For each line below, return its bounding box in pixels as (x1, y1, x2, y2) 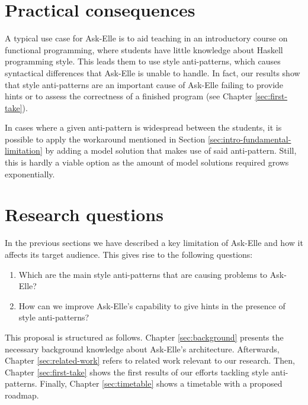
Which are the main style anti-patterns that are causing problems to (18, 268, 268, 280)
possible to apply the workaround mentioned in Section (5, 132, 206, 145)
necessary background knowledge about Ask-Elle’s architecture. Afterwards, (5, 342, 280, 355)
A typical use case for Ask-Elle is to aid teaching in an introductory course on (5, 32, 288, 44)
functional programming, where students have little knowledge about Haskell (5, 43, 283, 56)
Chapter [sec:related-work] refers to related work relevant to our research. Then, (5, 354, 295, 367)
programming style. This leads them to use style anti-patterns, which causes (5, 55, 281, 67)
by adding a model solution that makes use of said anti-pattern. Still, (45, 144, 297, 157)
